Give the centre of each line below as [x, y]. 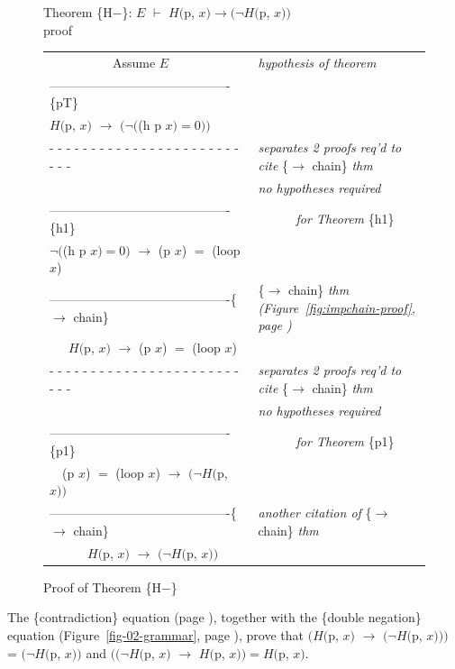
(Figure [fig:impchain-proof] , [337, 307]
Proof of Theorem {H [102, 587]
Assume [134, 62]
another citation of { [315, 513]
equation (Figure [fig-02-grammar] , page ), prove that [156, 634]
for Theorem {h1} [345, 219]
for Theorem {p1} [345, 441]
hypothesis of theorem [317, 62]
